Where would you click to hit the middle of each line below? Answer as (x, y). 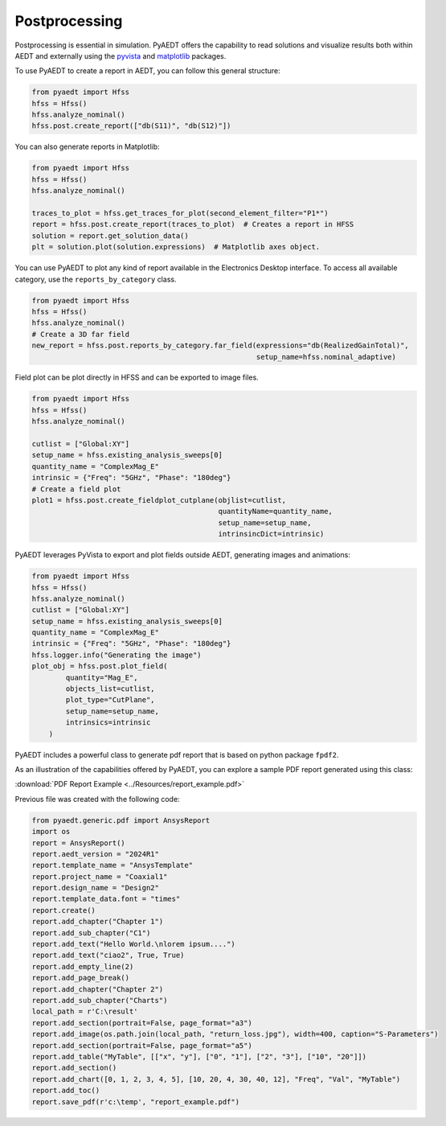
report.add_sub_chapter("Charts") (100, 1000)
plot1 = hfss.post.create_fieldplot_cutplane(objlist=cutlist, (159, 500)
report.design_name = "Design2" (96, 888)
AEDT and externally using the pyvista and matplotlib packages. (121, 55)
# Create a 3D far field (81, 334)
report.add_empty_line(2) (83, 966)
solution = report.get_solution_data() (110, 236)
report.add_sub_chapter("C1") (91, 933)
